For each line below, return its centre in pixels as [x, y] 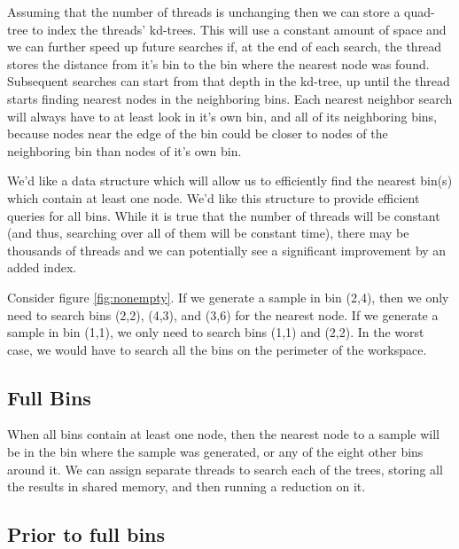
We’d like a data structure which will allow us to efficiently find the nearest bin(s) [230, 180]
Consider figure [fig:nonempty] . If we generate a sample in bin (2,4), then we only [228, 297]
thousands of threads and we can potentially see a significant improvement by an [227, 250]
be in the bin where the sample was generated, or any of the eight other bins [215, 452]
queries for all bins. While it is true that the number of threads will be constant [224, 215]
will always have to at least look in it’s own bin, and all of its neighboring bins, [222, 116]
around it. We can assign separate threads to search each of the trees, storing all [225, 469]
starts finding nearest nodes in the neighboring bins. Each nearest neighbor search [230, 98]
